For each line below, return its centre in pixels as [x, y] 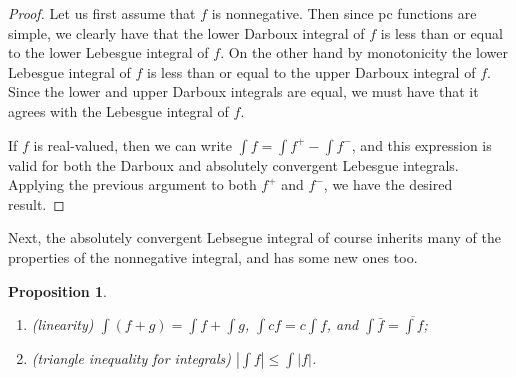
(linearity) [62, 324]
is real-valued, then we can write [133, 144]
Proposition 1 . [57, 290]
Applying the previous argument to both [132, 184]
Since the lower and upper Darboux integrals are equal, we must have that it [243, 91]
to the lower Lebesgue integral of [108, 52]
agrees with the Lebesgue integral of [118, 110]
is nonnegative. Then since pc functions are [344, 13]
